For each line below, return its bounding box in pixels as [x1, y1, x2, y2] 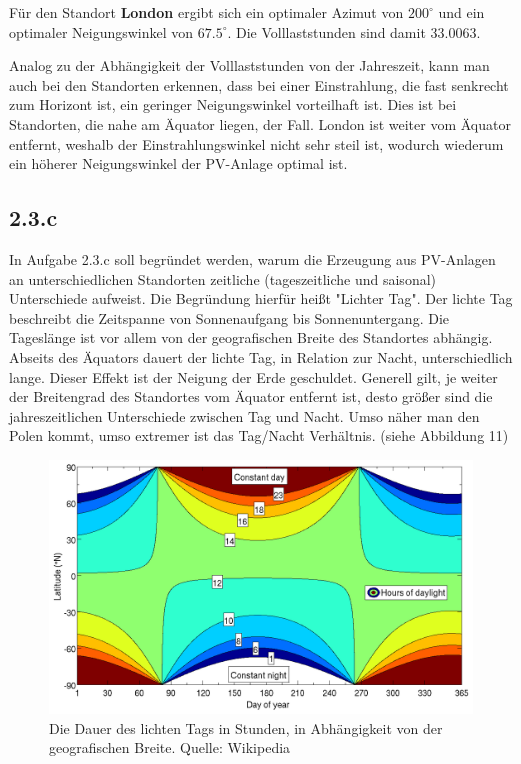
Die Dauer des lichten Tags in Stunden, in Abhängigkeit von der [49, 717, 443, 738]
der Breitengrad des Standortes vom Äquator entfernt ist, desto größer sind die [9, 386, 493, 407]
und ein [438, 2, 485, 22]
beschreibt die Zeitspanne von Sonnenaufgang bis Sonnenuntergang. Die [9, 307, 450, 328]
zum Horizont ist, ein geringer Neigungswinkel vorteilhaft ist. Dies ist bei [9, 94, 457, 115]
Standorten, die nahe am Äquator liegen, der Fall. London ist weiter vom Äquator [9, 113, 511, 134]
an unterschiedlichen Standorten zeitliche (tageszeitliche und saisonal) [9, 268, 436, 289]
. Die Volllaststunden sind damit [227, 21, 426, 42]
